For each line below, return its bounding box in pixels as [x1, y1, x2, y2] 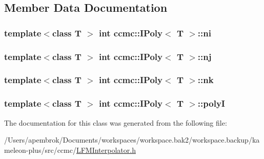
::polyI [197, 97, 225, 110]
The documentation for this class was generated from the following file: [4, 117, 227, 128]
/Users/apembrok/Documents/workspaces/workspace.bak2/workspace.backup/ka [4, 134, 260, 145]
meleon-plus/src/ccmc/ [4, 144, 76, 155]
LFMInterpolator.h [76, 144, 136, 155]
